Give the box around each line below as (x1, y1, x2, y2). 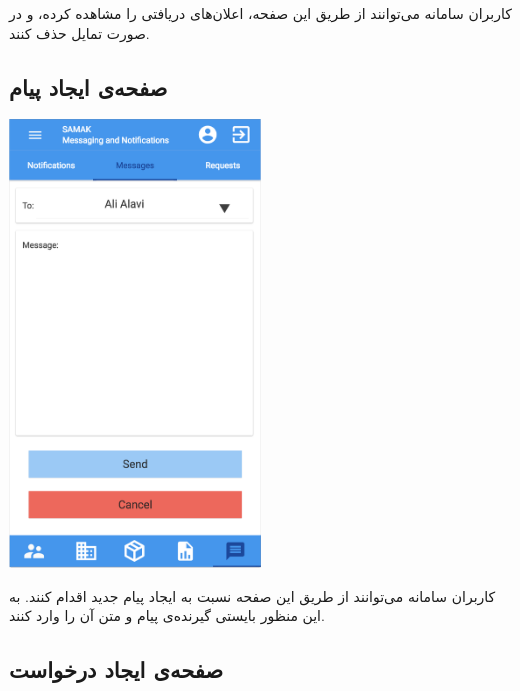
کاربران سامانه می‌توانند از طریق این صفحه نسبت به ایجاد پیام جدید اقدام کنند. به (9, 585, 496, 606)
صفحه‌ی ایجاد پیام (9, 71, 168, 102)
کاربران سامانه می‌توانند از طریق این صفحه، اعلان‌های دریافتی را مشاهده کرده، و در (9, 3, 512, 23)
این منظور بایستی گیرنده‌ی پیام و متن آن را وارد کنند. (9, 605, 325, 626)
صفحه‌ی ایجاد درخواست (9, 654, 224, 685)
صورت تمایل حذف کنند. (9, 22, 150, 43)
